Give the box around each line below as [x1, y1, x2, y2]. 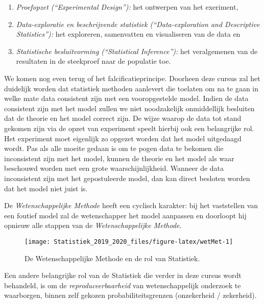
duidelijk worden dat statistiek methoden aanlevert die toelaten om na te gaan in [4, 83, 259, 93]
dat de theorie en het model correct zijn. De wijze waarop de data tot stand [4, 113, 242, 123]
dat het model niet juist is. [4, 183, 88, 193]
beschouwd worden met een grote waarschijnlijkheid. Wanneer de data [4, 163, 224, 173]
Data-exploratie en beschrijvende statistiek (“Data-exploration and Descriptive [16, 18, 260, 29]
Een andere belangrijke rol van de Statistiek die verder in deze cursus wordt [4, 270, 242, 281]
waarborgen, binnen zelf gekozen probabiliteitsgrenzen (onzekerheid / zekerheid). [4, 290, 257, 300]
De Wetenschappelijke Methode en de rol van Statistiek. [25, 252, 200, 263]
